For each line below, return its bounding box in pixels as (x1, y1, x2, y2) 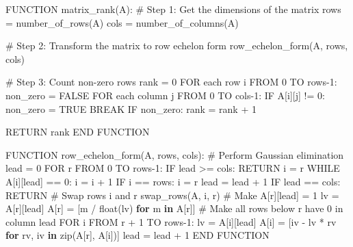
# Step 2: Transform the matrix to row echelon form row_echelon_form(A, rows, (5, 38, 348, 53)
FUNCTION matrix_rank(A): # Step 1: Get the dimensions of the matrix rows (5, 2, 341, 16)
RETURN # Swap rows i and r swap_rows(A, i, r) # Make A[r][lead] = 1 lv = (5, 187, 339, 202)
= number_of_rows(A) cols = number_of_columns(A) (5, 15, 239, 29)
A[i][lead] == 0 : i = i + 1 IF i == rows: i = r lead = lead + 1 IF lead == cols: (5, 174, 341, 188)
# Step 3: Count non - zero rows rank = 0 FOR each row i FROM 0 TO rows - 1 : (5, 75, 337, 89)
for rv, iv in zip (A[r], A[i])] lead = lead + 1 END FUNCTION (5, 228, 270, 242)
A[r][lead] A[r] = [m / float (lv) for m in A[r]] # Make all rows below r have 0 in (5, 201, 343, 216)
